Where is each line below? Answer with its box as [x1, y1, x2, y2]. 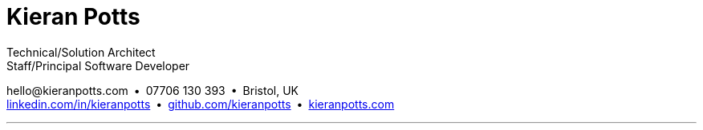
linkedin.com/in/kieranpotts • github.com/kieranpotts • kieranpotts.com [6, 97, 395, 111]
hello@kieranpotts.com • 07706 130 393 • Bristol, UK [6, 83, 299, 97]
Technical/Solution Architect [6, 45, 156, 59]
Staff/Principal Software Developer [6, 58, 190, 73]
